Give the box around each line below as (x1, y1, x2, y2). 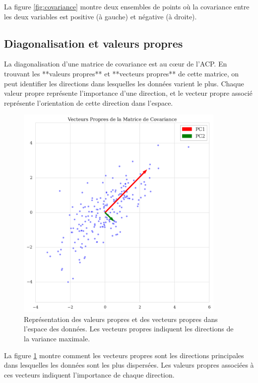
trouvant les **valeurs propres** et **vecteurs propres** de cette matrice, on (4, 68, 239, 78)
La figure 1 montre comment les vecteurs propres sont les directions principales (4, 350, 244, 360)
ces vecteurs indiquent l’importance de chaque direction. (4, 369, 175, 380)
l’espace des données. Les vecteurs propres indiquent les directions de (24, 323, 234, 334)
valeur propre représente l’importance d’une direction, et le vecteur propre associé (4, 88, 253, 98)
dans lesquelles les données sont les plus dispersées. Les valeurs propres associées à (4, 360, 254, 370)
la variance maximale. (24, 333, 90, 344)
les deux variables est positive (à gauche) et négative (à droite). (4, 11, 197, 21)
